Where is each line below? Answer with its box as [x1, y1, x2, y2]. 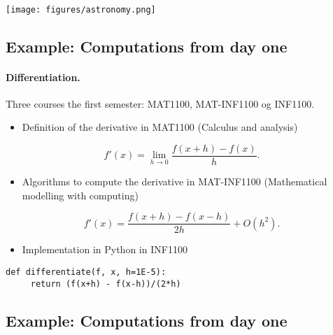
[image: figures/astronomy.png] [6, 4, 156, 15]
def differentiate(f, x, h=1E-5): [6, 266, 166, 277]
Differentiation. [6, 69, 80, 84]
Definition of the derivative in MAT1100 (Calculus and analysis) [22, 120, 298, 134]
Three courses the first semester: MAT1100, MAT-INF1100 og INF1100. [6, 96, 315, 111]
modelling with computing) [22, 187, 139, 202]
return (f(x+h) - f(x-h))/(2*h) [30, 278, 181, 289]
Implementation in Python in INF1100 [22, 242, 187, 257]
